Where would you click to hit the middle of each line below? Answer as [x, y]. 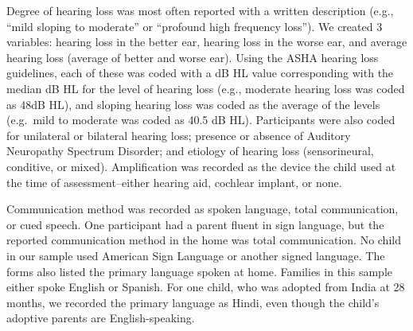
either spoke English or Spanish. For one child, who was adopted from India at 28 [206, 287]
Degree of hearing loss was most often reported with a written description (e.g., [200, 10]
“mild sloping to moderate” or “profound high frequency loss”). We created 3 [195, 26]
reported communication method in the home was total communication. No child [204, 240]
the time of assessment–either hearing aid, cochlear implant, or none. [174, 182]
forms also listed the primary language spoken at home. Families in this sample [200, 271]
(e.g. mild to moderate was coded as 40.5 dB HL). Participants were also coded [201, 120]
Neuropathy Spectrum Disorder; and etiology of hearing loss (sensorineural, [190, 151]
